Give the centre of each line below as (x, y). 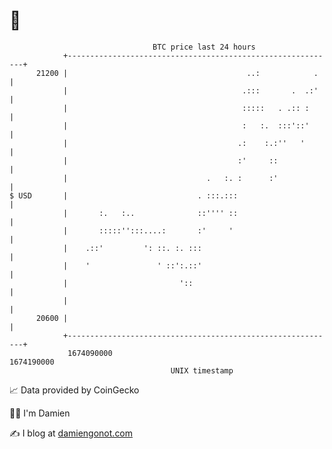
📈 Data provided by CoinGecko (74, 390)
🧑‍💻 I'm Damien (40, 413)
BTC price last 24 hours (204, 47)
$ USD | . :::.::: (124, 195)
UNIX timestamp (202, 370)
